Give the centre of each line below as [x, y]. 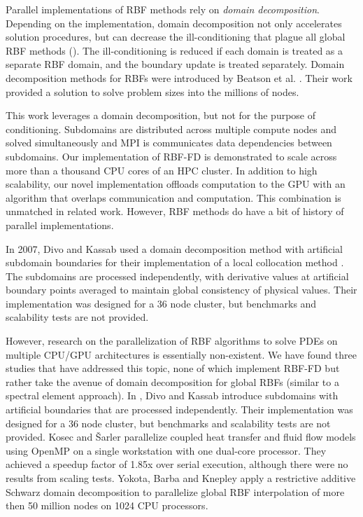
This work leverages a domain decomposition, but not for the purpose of [161, 115]
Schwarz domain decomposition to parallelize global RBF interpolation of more [175, 491]
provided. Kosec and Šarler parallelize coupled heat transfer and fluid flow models [181, 437]
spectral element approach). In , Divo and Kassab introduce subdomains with [172, 395]
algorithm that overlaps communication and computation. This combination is [173, 197]
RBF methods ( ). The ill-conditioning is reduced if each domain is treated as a [175, 50]
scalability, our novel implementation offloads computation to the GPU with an [176, 184]
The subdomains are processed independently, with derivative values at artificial [177, 276]
